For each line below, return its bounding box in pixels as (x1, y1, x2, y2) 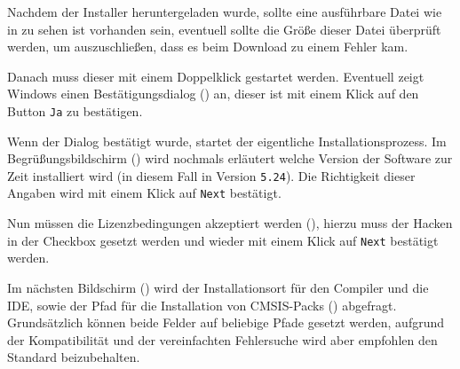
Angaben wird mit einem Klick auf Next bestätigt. (7, 184, 282, 202)
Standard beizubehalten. (7, 348, 140, 366)
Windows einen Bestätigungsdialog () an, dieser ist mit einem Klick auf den (7, 84, 419, 103)
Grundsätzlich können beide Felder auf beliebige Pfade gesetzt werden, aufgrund (7, 313, 445, 332)
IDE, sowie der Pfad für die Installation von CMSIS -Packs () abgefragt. (7, 295, 397, 314)
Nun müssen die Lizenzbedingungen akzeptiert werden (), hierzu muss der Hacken (7, 214, 453, 232)
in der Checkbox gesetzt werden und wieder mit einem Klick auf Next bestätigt (7, 231, 439, 249)
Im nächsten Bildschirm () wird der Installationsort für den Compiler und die (7, 278, 429, 296)
